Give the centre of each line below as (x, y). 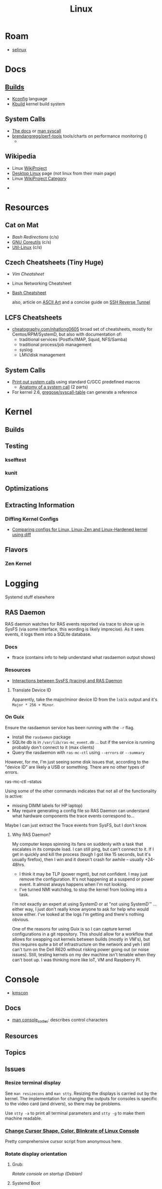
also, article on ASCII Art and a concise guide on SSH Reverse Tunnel (81, 302)
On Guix (15, 717)
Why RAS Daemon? (31, 835)
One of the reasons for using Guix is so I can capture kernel (71, 929)
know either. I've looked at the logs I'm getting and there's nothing (78, 914)
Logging (22, 584)
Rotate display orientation (36, 1154)
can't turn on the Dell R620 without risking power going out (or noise (80, 949)
